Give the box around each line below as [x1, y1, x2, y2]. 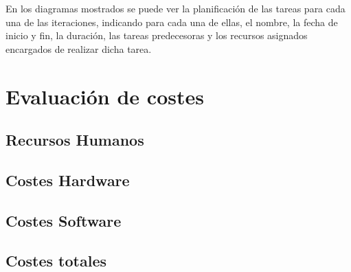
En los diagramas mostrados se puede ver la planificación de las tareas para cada [5, 1, 346, 15]
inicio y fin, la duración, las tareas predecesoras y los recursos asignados [5, 28, 308, 43]
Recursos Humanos [5, 129, 144, 150]
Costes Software [5, 209, 122, 231]
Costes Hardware [5, 169, 130, 190]
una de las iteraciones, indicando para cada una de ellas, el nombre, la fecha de [5, 14, 338, 29]
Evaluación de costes [5, 82, 204, 110]
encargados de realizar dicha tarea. [5, 41, 152, 56]
